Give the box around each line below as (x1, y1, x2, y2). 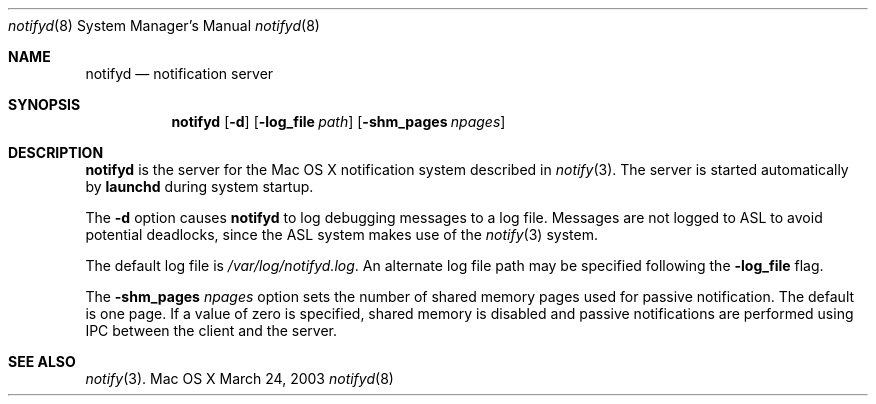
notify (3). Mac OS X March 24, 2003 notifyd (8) (85, 370, 394, 387)
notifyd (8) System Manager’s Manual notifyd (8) (8, 17, 320, 34)
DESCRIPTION (8, 144, 104, 161)
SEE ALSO (8, 353, 76, 370)
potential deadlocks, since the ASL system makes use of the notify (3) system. (85, 226, 598, 243)
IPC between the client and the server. (85, 322, 338, 339)
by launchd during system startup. (85, 178, 314, 195)
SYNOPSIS (8, 96, 81, 113)
